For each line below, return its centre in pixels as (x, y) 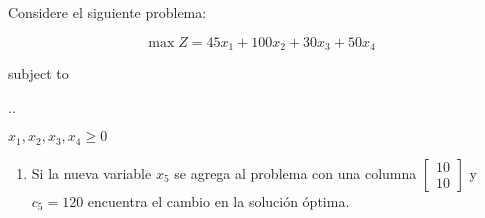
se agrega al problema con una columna (295, 172)
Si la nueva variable (91, 172)
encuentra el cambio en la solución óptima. (218, 200)
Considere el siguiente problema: (107, 12)
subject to (38, 73)
